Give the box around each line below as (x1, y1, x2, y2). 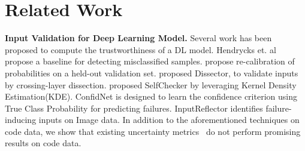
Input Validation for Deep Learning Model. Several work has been (5, 32, 272, 44)
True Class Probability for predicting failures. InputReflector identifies (5, 101, 263, 114)
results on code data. (5, 137, 81, 149)
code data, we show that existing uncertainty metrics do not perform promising (5, 125, 301, 137)
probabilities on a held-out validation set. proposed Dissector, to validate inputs (5, 66, 298, 79)
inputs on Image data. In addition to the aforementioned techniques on (38, 113, 300, 126)
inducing (5, 113, 37, 126)
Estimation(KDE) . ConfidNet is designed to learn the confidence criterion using (5, 90, 297, 103)
